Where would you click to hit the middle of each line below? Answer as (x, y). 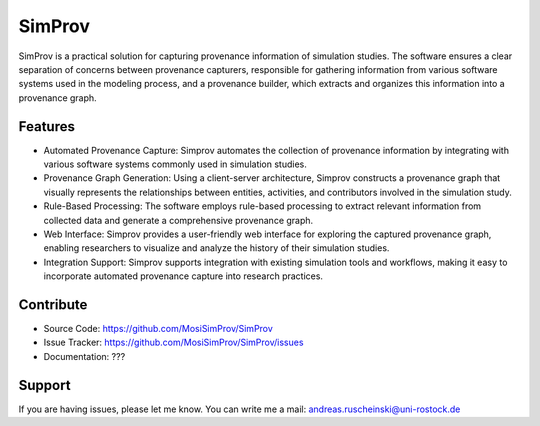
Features (46, 126)
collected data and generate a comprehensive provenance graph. (178, 220)
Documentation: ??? (84, 356)
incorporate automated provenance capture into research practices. (183, 276)
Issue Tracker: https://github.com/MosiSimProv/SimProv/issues (173, 342)
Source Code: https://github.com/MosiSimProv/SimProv (158, 329)
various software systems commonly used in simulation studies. (175, 164)
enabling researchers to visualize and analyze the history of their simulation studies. (216, 248)
